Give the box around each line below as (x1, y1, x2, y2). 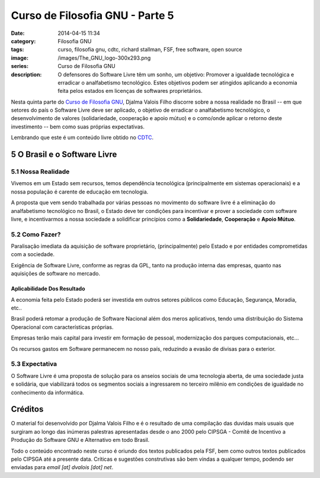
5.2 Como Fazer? (11, 230, 61, 238)
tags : (11, 46, 24, 53)
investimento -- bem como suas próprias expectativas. (11, 123, 145, 130)
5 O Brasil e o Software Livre (11, 150, 117, 160)
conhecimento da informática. (11, 389, 84, 396)
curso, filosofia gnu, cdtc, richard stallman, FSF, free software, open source (57, 46, 242, 53)
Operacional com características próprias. (11, 323, 114, 331)
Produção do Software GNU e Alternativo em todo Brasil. (11, 437, 150, 444)
